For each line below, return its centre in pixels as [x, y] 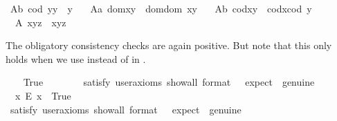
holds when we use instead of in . [76, 58]
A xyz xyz [40, 22]
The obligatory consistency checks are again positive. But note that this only [169, 45]
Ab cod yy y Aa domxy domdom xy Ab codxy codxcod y [161, 8]
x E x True [43, 95]
